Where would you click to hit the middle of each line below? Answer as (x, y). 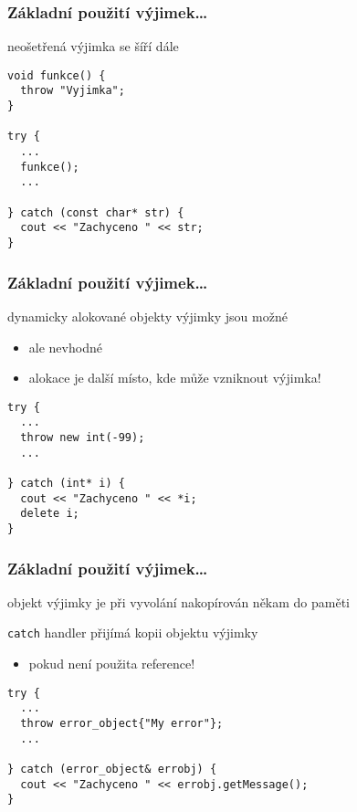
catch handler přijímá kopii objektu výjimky (133, 633)
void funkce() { (57, 75)
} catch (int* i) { (66, 483)
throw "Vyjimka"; (73, 91)
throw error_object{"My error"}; (122, 723)
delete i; (50, 514)
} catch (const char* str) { (96, 212)
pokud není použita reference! (112, 664)
